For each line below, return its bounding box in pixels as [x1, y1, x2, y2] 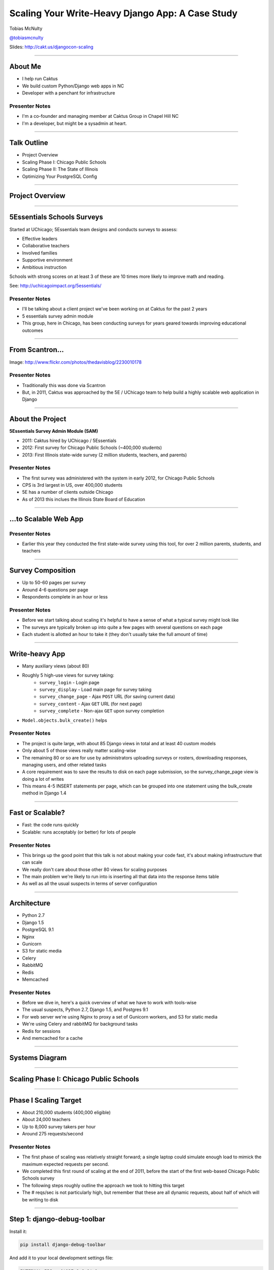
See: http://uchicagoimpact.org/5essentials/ [9, 282, 101, 289]
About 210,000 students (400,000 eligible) [22, 1109, 111, 1115]
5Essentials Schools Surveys [9, 213, 104, 221]
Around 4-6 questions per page [22, 587, 88, 593]
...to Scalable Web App [9, 515, 84, 523]
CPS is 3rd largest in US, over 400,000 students [22, 482, 123, 488]
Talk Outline [9, 139, 48, 147]
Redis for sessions [22, 1028, 61, 1034]
